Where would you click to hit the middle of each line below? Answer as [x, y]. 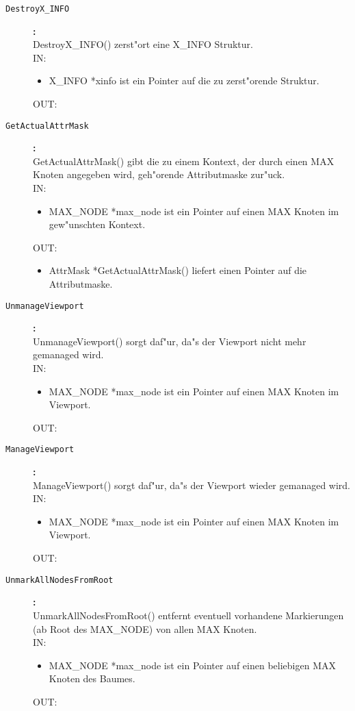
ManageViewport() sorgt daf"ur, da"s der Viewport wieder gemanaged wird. [192, 485]
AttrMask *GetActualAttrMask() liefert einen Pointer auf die [178, 270]
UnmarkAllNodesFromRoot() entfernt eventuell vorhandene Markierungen [188, 615]
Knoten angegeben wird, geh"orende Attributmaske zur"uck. [159, 174]
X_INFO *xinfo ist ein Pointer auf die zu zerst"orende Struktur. [184, 80]
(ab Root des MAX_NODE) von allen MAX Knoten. [145, 628]
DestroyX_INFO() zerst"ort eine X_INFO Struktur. [143, 44]
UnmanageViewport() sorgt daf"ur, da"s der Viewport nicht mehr [170, 341]
